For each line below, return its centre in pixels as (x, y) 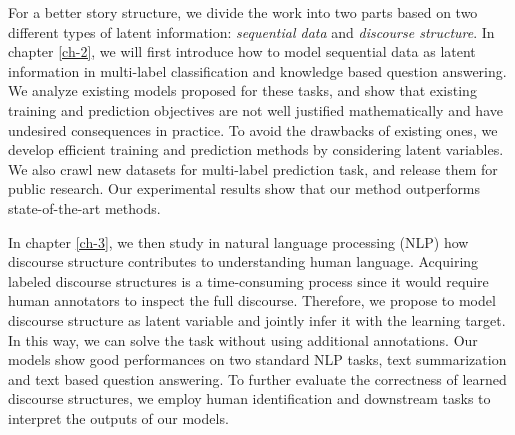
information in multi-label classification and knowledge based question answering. (257, 70)
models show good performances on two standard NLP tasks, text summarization (257, 359)
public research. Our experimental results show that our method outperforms (244, 188)
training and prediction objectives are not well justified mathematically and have (255, 109)
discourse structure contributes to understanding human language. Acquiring (243, 261)
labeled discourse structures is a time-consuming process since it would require (248, 280)
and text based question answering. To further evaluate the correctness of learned (257, 378)
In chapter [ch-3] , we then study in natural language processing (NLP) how (238, 241)
